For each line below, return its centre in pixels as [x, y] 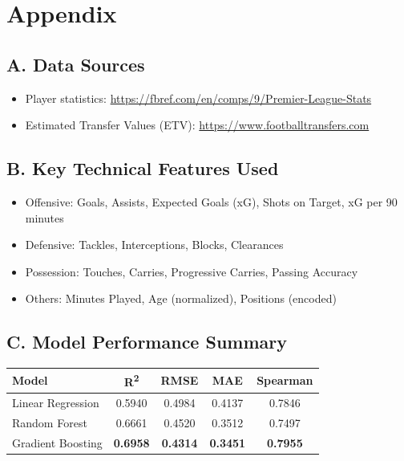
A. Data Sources [76, 64]
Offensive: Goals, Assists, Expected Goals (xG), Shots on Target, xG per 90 [211, 201]
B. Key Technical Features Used [143, 168]
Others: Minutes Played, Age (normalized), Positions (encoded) [181, 298]
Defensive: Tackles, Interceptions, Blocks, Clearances [154, 245]
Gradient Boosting [57, 442]
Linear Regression [56, 403]
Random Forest [50, 422]
